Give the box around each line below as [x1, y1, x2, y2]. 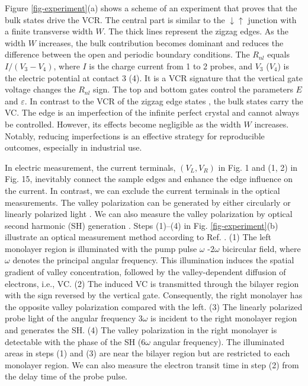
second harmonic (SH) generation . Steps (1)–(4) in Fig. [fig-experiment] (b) [5, 219, 278, 231]
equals [267, 48, 290, 60]
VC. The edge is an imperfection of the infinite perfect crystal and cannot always [5, 106, 299, 119]
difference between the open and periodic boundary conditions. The [5, 48, 250, 60]
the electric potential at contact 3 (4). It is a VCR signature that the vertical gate [5, 71, 303, 84]
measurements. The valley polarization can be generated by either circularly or [5, 196, 291, 208]
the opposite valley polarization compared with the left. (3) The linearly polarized [5, 300, 303, 312]
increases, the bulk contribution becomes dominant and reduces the [38, 36, 284, 49]
